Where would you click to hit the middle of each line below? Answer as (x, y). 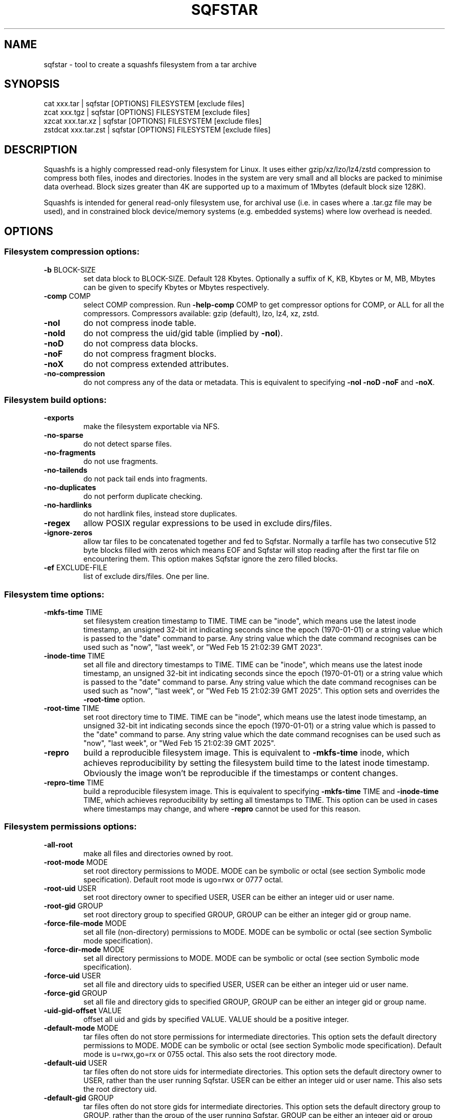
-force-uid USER (72, 975)
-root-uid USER (70, 888)
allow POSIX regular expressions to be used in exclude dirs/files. (208, 523)
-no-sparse (64, 435)
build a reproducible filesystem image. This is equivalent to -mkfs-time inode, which (246, 753)
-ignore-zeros (68, 533)
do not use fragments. (121, 461)
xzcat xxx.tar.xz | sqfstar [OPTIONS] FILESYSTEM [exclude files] (153, 121)
